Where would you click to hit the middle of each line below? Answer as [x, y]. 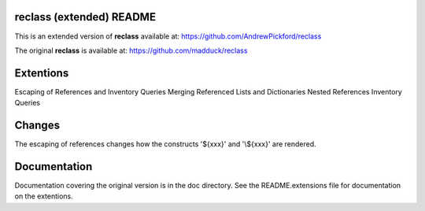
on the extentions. [44, 196]
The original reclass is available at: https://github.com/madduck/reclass [131, 50]
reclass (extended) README [85, 17]
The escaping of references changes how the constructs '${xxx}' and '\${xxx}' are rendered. [165, 144]
